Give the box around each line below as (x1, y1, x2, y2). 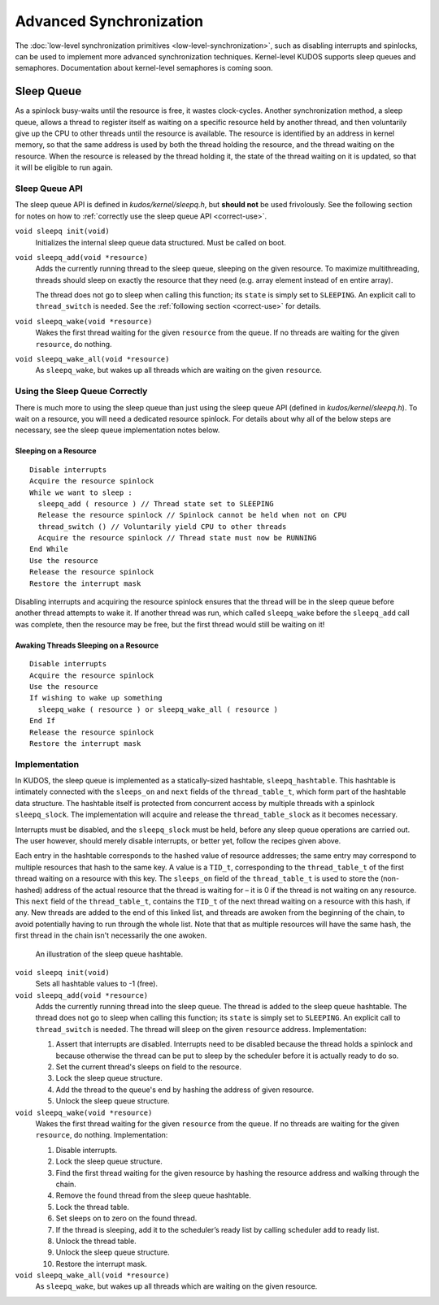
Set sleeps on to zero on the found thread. (55, 1213, 198, 1223)
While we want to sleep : (29, 488, 133, 497)
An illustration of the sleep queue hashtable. (35, 949, 183, 959)
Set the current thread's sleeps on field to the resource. (55, 1062, 241, 1072)
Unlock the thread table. (55, 1236, 137, 1246)
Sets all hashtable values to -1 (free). (35, 979, 159, 989)
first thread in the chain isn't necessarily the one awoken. (15, 930, 207, 940)
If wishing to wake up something (29, 693, 163, 703)
